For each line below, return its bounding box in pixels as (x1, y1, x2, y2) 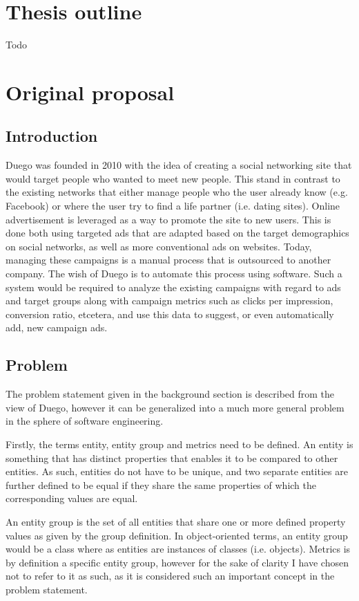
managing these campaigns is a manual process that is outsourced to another (6, 252, 331, 267)
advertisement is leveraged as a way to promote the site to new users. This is (6, 212, 331, 226)
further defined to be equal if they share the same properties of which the (6, 477, 316, 492)
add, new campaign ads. (6, 320, 108, 335)
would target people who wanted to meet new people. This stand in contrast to (6, 171, 340, 185)
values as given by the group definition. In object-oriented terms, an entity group (6, 528, 348, 542)
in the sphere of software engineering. (6, 414, 164, 428)
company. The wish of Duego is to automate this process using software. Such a (6, 266, 342, 281)
